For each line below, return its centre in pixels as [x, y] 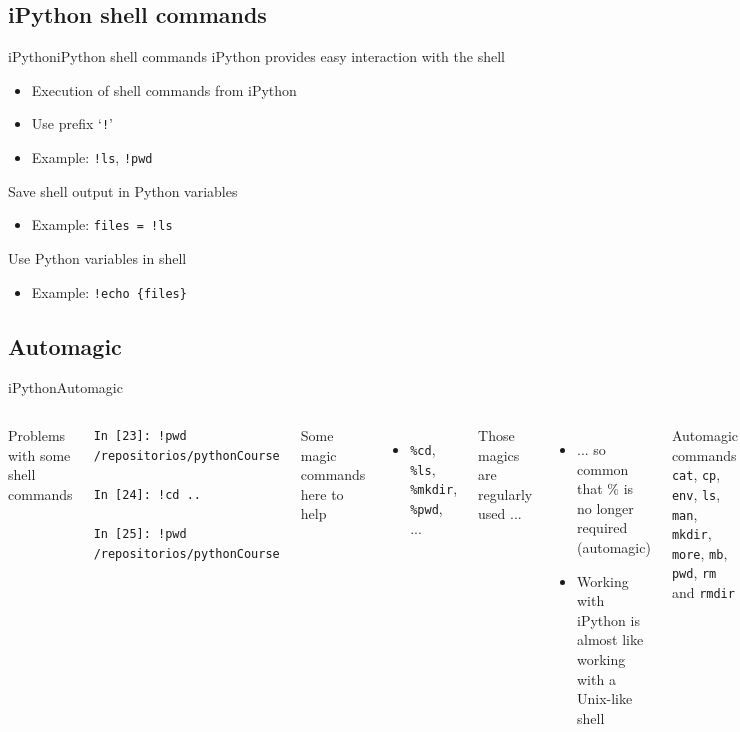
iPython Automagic [65, 387]
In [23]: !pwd [140, 436]
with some [39, 454]
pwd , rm [694, 572]
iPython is [608, 619]
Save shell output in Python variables [123, 190]
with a [596, 678]
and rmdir [703, 592]
